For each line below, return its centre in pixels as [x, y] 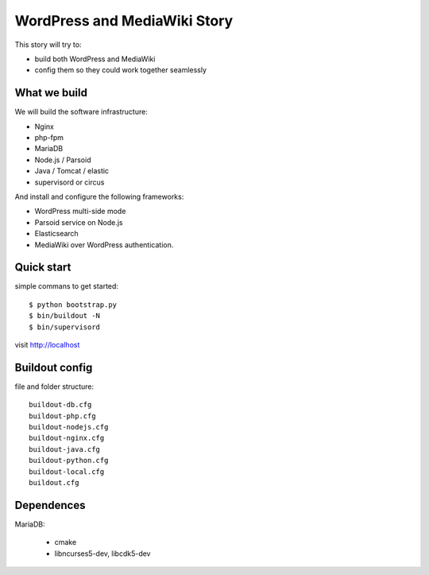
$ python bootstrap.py [73, 305]
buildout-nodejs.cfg [69, 427]
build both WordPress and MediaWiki [95, 59]
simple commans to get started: [67, 286]
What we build [51, 93]
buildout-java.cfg [65, 449]
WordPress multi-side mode [80, 212]
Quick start [43, 268]
